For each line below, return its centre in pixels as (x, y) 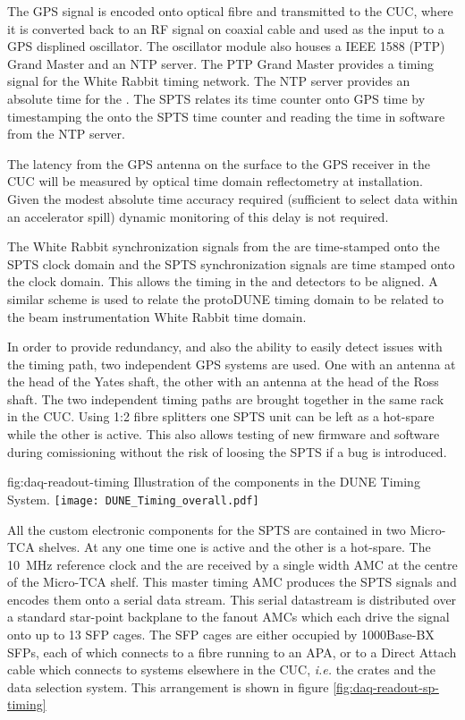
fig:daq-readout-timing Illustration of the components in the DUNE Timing (214, 482)
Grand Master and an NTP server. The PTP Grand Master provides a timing (220, 63)
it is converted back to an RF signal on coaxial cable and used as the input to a (226, 28)
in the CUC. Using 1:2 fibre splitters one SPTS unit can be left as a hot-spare (221, 416)
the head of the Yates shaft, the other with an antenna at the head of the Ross (223, 381)
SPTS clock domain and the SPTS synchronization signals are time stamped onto (231, 263)
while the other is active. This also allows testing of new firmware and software (224, 434)
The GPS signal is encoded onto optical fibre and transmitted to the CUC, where (230, 11)
